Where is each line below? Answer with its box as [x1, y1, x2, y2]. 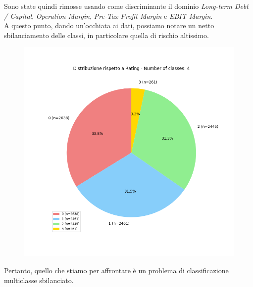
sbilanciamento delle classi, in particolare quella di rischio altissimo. [4, 30, 209, 40]
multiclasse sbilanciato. [4, 275, 74, 285]
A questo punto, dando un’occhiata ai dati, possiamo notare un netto [4, 20, 214, 31]
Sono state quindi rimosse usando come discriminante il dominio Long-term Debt [4, 1, 249, 11]
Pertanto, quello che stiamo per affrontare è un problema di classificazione [4, 265, 229, 275]
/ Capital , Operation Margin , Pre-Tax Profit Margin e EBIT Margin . [4, 10, 213, 21]
